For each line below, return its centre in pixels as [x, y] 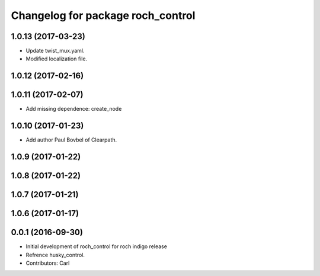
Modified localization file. [57, 59]
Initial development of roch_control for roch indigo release [96, 246]
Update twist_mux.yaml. [55, 51]
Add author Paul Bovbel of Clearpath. [71, 140]
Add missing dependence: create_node [74, 109]
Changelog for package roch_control [103, 15]
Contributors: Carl [48, 263]
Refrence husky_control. [55, 255]
